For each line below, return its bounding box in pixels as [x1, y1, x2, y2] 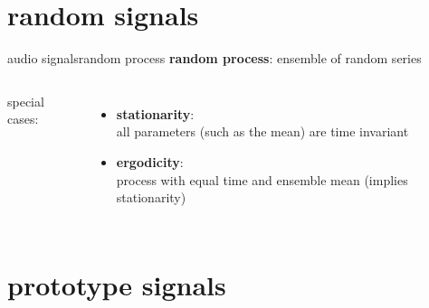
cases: [7, 109, 39, 128]
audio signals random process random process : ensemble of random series [7, 49, 422, 68]
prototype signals [7, 266, 226, 303]
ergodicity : [116, 152, 184, 171]
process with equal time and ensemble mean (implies [116, 170, 408, 189]
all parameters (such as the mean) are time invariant [116, 122, 409, 141]
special [7, 91, 44, 110]
